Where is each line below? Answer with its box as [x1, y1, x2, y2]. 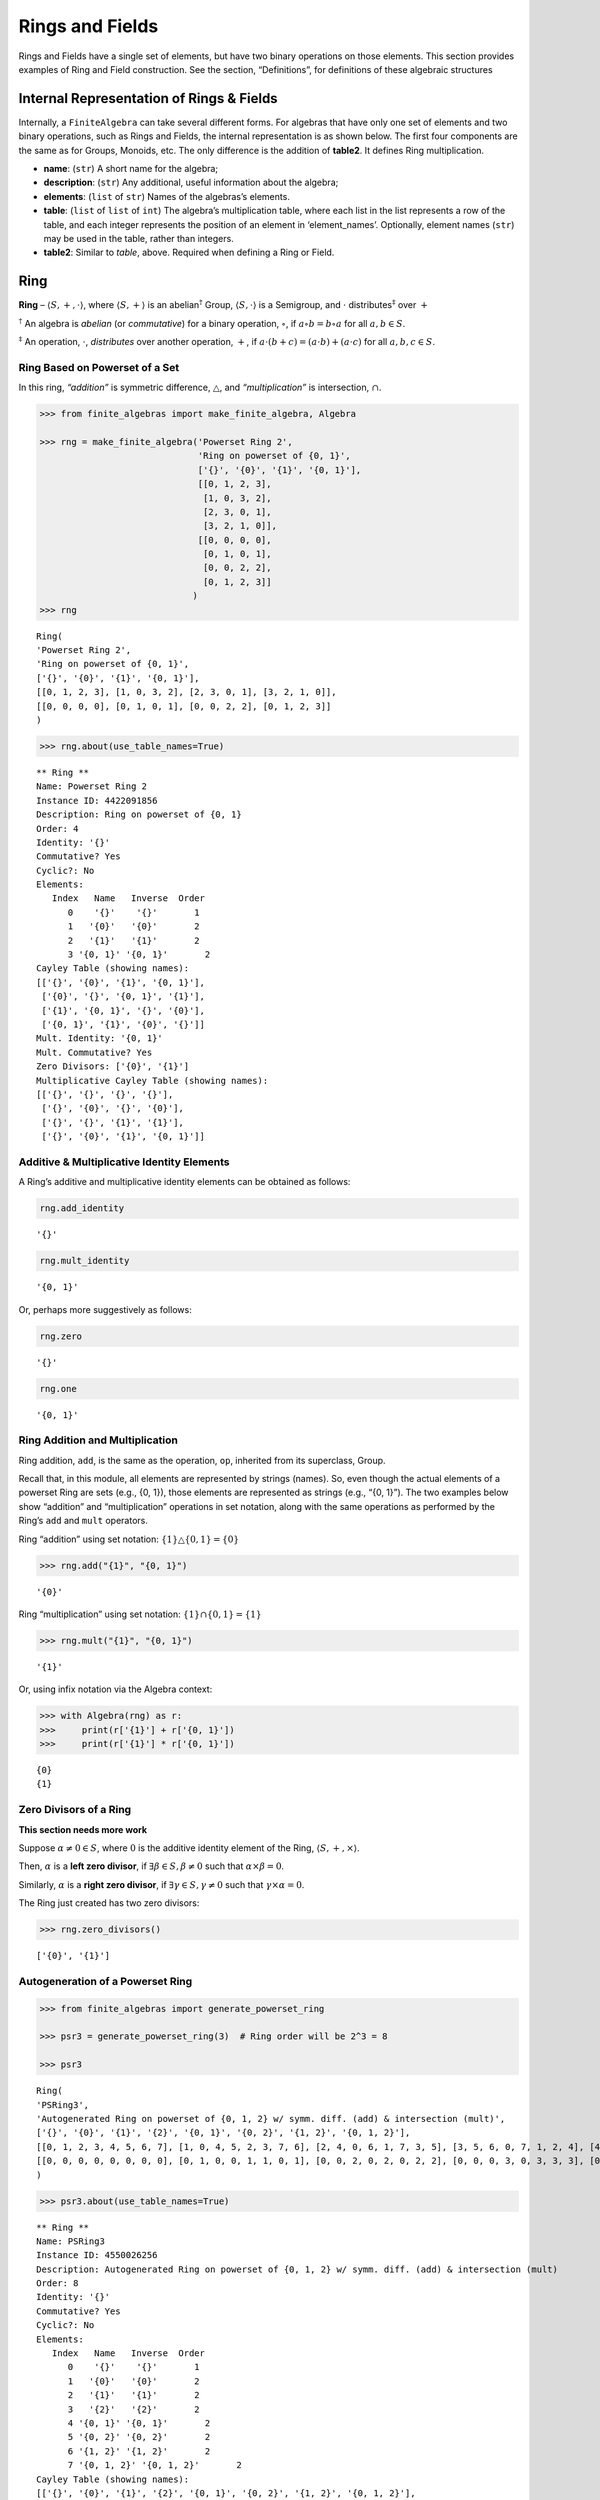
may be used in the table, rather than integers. [43, 232, 234, 244]
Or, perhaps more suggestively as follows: [18, 1303, 192, 1315]
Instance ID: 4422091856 [36, 795, 158, 806]
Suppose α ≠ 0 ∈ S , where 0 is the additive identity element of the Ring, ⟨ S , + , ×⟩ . [18, 1841, 360, 1854]
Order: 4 [36, 823, 79, 834]
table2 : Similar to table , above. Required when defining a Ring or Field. [43, 246, 335, 259]
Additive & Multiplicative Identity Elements [18, 1155, 230, 1169]
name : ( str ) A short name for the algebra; [43, 163, 219, 175]
